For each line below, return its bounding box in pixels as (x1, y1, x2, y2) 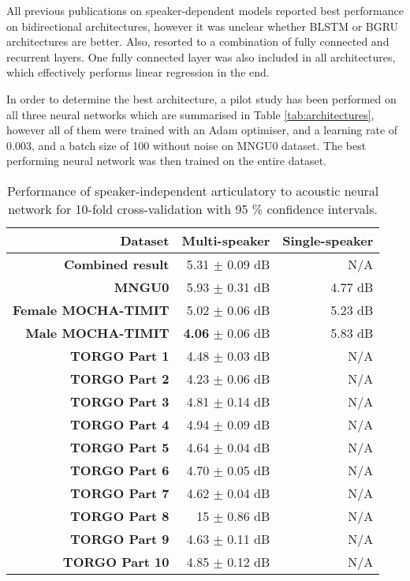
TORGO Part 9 (70, 529, 170, 548)
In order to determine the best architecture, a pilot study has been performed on (6, 90, 397, 107)
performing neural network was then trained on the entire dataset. (6, 152, 327, 169)
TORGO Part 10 (62, 552, 170, 571)
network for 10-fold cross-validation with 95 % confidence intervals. (8, 199, 378, 218)
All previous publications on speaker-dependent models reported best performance (6, 2, 404, 18)
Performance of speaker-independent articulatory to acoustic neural (6, 181, 379, 200)
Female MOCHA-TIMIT (13, 300, 170, 319)
